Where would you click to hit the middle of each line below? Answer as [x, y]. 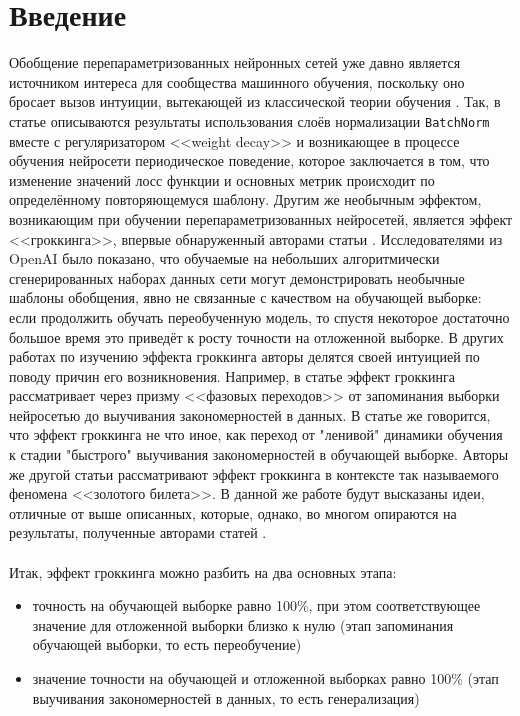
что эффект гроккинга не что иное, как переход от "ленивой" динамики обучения [256, 434]
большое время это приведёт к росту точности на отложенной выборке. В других [256, 336]
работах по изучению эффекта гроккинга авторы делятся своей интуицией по [244, 356]
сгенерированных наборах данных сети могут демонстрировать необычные [237, 277]
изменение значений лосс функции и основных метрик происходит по [222, 179]
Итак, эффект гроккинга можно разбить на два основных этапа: [203, 571]
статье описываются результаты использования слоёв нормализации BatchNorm [249, 120]
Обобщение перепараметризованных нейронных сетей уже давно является [235, 62]
